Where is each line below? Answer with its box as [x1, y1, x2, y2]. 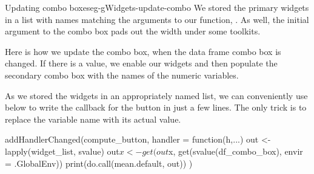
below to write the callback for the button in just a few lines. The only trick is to [5, 101, 307, 114]
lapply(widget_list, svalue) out [5, 144, 119, 157]
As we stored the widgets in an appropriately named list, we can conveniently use [5, 89, 308, 101]
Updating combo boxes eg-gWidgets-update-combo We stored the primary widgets [5, 1, 309, 13]
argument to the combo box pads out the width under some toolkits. [5, 25, 261, 37]
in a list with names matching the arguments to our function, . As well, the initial [5, 13, 309, 25]
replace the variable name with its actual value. [5, 112, 181, 125]
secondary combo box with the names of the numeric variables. [5, 68, 239, 81]
